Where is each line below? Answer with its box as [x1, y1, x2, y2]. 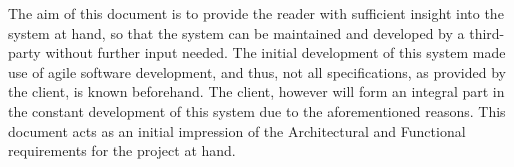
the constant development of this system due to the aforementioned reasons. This [8, 100, 506, 121]
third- [469, 22, 505, 43]
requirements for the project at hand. [8, 140, 236, 161]
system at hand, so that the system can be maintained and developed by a [8, 22, 465, 43]
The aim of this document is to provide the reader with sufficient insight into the [8, 3, 504, 23]
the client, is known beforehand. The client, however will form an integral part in [8, 81, 505, 102]
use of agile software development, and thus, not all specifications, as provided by [8, 61, 506, 82]
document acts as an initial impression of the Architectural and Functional [8, 120, 466, 141]
